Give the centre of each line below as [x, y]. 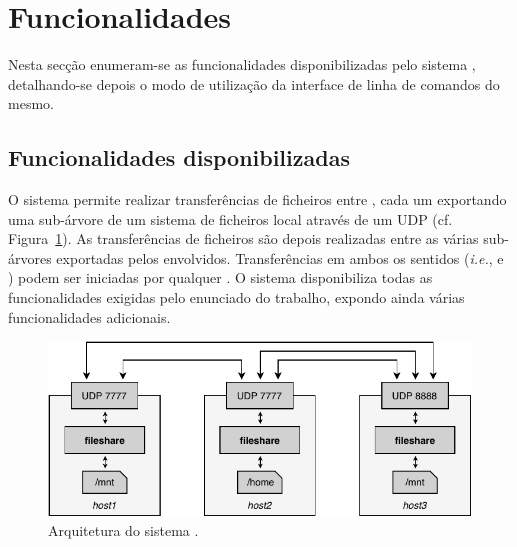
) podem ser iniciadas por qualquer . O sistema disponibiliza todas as [220, 277]
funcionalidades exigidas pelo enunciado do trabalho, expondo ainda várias [236, 297]
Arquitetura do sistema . [123, 530]
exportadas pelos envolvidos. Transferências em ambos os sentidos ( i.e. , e [280, 257]
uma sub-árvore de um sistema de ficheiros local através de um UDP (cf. [230, 218]
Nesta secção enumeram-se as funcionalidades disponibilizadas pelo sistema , [242, 64]
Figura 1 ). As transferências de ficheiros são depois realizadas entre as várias [243, 238]
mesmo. [31, 103]
